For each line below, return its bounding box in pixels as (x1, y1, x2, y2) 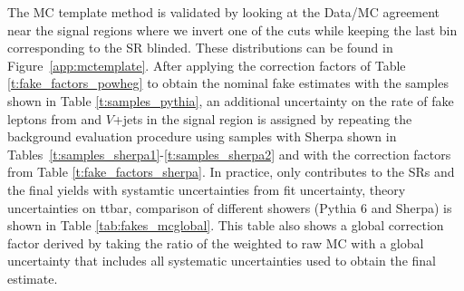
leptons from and (7, 109, 101, 128)
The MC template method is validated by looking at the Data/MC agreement (7, 3, 440, 21)
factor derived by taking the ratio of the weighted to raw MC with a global (7, 233, 424, 252)
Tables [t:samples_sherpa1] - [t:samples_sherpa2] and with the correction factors (7, 144, 451, 163)
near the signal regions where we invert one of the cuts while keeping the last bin (7, 20, 458, 39)
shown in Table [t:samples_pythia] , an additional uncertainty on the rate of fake (7, 91, 454, 110)
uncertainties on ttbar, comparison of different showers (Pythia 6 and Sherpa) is (7, 198, 452, 217)
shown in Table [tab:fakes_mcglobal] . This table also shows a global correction (7, 216, 444, 235)
